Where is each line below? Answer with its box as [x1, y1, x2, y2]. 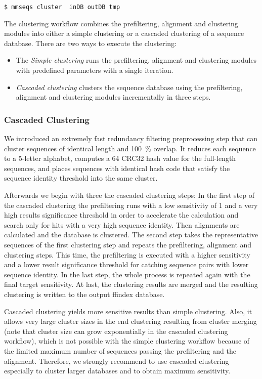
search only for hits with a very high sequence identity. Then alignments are [4, 219, 240, 230]
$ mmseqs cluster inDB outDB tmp [4, 4, 120, 11]
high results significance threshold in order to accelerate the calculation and [4, 209, 239, 220]
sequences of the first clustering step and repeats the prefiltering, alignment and [4, 239, 252, 249]
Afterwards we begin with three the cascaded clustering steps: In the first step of [4, 190, 254, 200]
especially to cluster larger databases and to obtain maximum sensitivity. [4, 365, 231, 376]
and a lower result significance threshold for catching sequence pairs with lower [4, 259, 249, 270]
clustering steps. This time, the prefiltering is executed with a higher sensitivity [4, 249, 250, 260]
